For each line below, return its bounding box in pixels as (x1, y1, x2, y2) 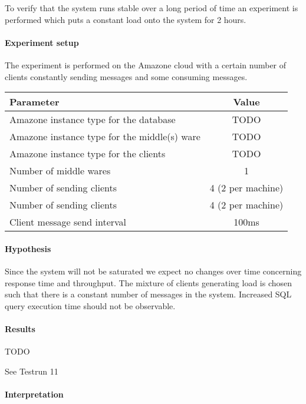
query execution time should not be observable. (5, 299, 176, 312)
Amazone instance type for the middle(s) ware (9, 130, 200, 144)
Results (5, 322, 35, 335)
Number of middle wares (9, 164, 111, 178)
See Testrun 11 (5, 365, 58, 377)
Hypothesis (5, 242, 51, 254)
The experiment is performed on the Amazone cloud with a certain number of (5, 58, 287, 71)
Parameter (9, 95, 60, 109)
